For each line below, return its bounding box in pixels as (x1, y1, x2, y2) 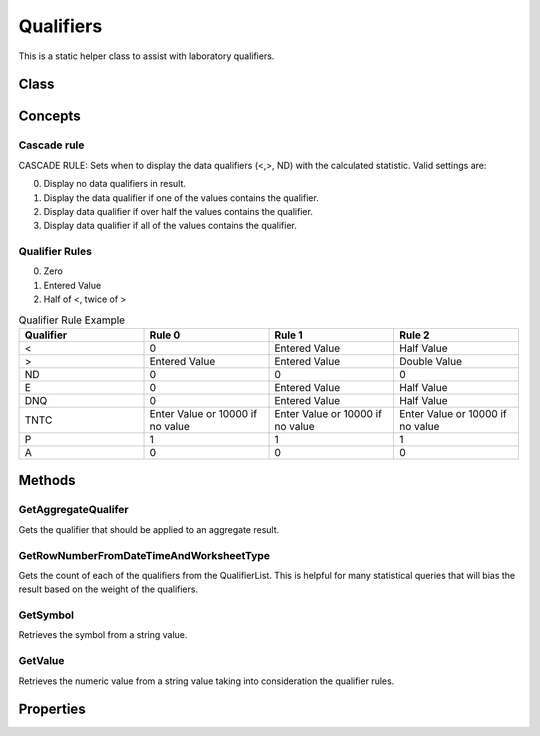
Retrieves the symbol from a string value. (18, 629, 188, 641)
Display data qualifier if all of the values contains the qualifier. (43, 220, 297, 232)
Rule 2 (398, 328, 430, 342)
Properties (18, 701, 86, 718)
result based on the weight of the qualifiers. (18, 583, 199, 595)
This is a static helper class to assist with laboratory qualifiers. (18, 50, 275, 62)
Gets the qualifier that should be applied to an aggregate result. (18, 523, 280, 535)
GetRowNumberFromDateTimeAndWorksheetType (18, 548, 270, 562)
